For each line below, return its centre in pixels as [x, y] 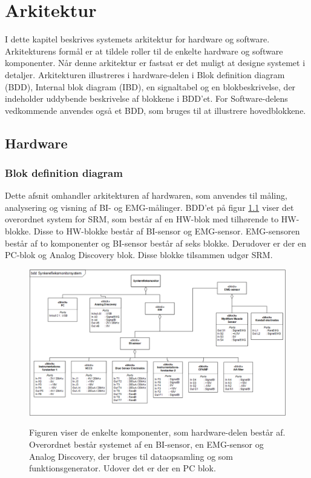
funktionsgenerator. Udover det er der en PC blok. [123, 468]
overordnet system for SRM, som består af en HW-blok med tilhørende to [142, 219]
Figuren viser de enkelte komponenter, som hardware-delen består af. [157, 432]
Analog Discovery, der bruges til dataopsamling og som [131, 456]
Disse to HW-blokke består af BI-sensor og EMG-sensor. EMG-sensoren [167, 231]
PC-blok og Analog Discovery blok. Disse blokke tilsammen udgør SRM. [139, 255]
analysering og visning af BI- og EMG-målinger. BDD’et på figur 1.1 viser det [149, 207]
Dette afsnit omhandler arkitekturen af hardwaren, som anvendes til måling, [146, 195]
